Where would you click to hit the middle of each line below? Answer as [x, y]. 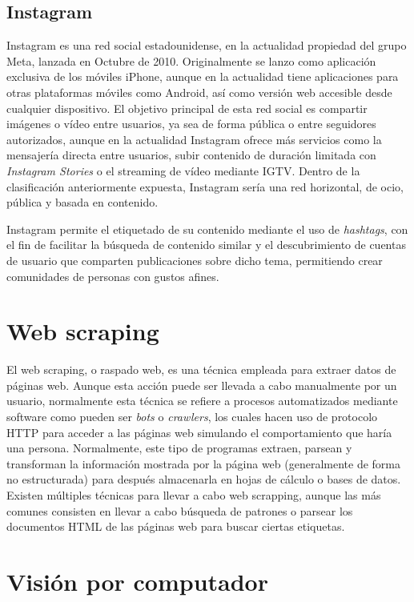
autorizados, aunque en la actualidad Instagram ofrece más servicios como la [194, 139]
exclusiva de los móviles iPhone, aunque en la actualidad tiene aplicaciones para [203, 76]
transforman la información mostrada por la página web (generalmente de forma [203, 463]
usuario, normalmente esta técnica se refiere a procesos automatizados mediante [202, 401]
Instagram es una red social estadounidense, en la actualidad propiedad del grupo [207, 45]
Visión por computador [137, 581]
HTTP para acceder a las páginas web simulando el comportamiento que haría [199, 432]
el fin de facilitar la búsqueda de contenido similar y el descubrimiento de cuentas [206, 245]
